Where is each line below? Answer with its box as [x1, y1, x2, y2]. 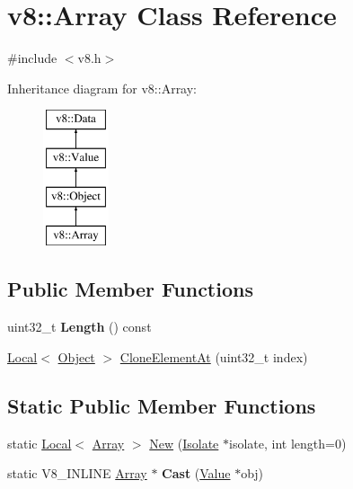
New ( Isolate [149, 433, 219, 452]
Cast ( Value [162, 464, 231, 483]
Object [57, 347, 95, 366]
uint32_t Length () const [7, 317, 152, 336]
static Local [7, 433, 72, 452]
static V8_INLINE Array [7, 464, 147, 483]
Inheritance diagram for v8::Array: [7, 78, 198, 97]
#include [7, 49, 57, 67]
